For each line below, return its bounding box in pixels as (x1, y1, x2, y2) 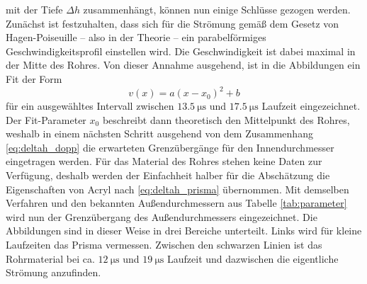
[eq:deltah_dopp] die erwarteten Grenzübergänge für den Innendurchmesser (6, 140, 334, 154)
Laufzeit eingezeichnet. (261, 98, 361, 113)
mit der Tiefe (6, 2, 63, 16)
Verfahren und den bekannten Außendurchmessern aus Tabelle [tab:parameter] (6, 195, 347, 210)
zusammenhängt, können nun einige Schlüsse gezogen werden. (83, 2, 351, 16)
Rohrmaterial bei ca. (6, 251, 95, 266)
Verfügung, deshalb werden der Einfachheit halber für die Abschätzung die (6, 168, 330, 183)
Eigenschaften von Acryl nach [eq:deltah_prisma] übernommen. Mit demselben (6, 181, 349, 196)
